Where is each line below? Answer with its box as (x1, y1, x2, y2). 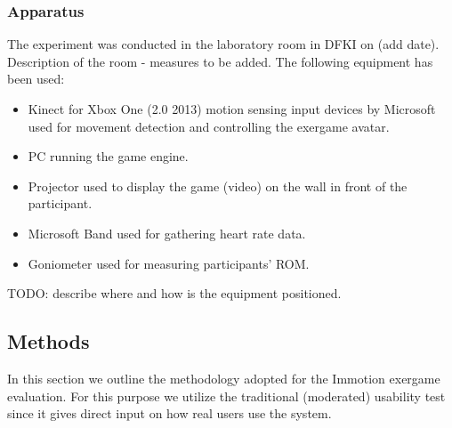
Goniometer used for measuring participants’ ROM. (28, 254, 310, 272)
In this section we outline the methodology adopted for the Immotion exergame (7, 368, 440, 387)
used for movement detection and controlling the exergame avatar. (28, 117, 390, 135)
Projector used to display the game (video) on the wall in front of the (28, 176, 408, 195)
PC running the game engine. (28, 147, 189, 166)
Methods (7, 327, 90, 355)
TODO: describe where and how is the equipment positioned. (7, 284, 342, 303)
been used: (7, 69, 65, 88)
